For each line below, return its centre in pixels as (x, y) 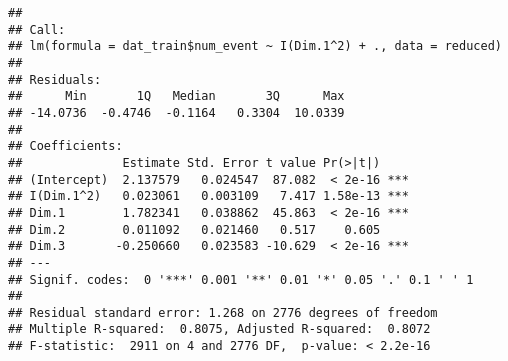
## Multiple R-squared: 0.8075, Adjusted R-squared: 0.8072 (219, 329)
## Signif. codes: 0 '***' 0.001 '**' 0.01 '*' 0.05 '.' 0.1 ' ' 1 (241, 279)
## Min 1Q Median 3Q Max (176, 96)
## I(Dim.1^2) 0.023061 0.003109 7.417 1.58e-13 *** (208, 196)
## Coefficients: (65, 146)
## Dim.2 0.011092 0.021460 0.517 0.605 (194, 229)
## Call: (37, 29)
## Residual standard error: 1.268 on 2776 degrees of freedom (223, 312)
